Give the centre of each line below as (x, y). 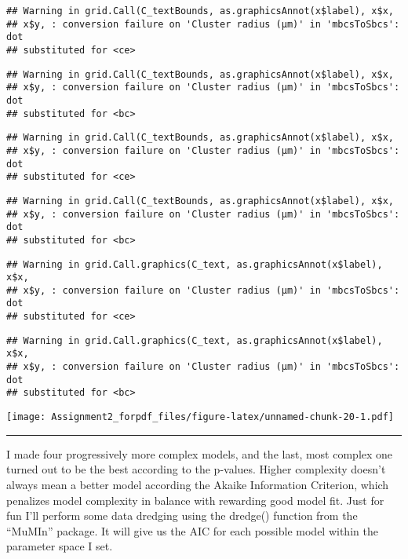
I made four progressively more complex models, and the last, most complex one (200, 453)
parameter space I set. (60, 546)
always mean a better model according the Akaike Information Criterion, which (198, 484)
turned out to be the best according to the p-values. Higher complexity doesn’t (196, 469)
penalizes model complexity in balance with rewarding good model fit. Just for (195, 500)
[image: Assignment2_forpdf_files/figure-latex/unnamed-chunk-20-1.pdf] (200, 417)
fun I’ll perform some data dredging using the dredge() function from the (182, 515)
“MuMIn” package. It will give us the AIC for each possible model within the (192, 530)
